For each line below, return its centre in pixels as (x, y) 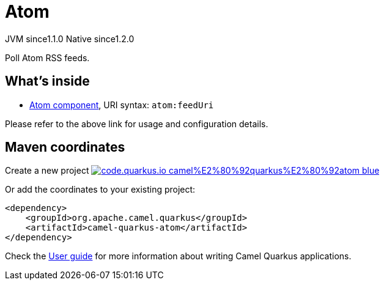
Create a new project (47, 171)
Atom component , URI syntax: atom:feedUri (122, 105)
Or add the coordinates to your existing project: (100, 190)
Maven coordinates (65, 147)
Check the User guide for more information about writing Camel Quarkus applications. (178, 256)
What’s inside (47, 81)
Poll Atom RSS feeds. (47, 57)
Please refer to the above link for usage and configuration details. (137, 124)
